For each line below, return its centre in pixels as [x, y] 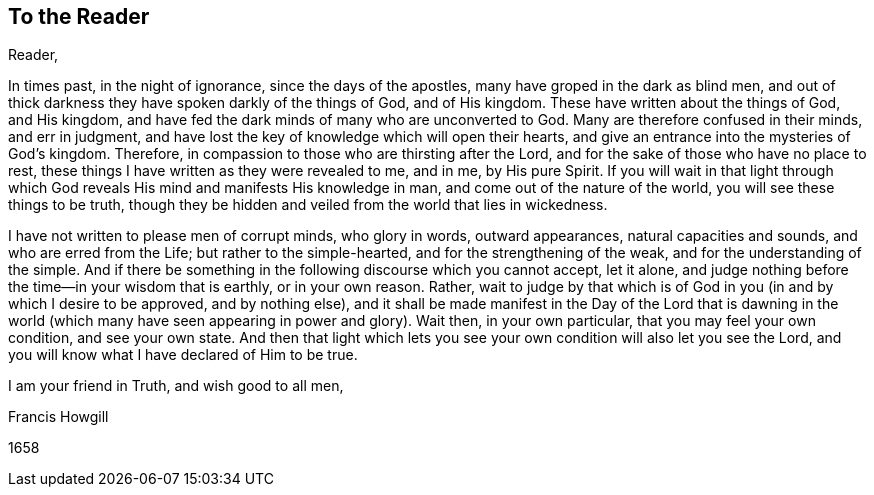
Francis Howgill [58, 417]
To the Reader [79, 16]
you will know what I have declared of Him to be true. [183, 355]
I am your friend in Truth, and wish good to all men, [176, 386]
